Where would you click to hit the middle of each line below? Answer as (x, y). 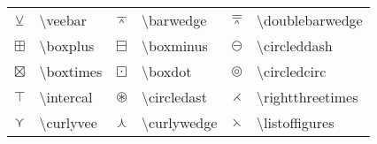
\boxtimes (71, 71)
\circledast (174, 97)
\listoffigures (296, 122)
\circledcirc (292, 71)
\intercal (66, 97)
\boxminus (174, 45)
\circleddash (295, 45)
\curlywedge (179, 122)
